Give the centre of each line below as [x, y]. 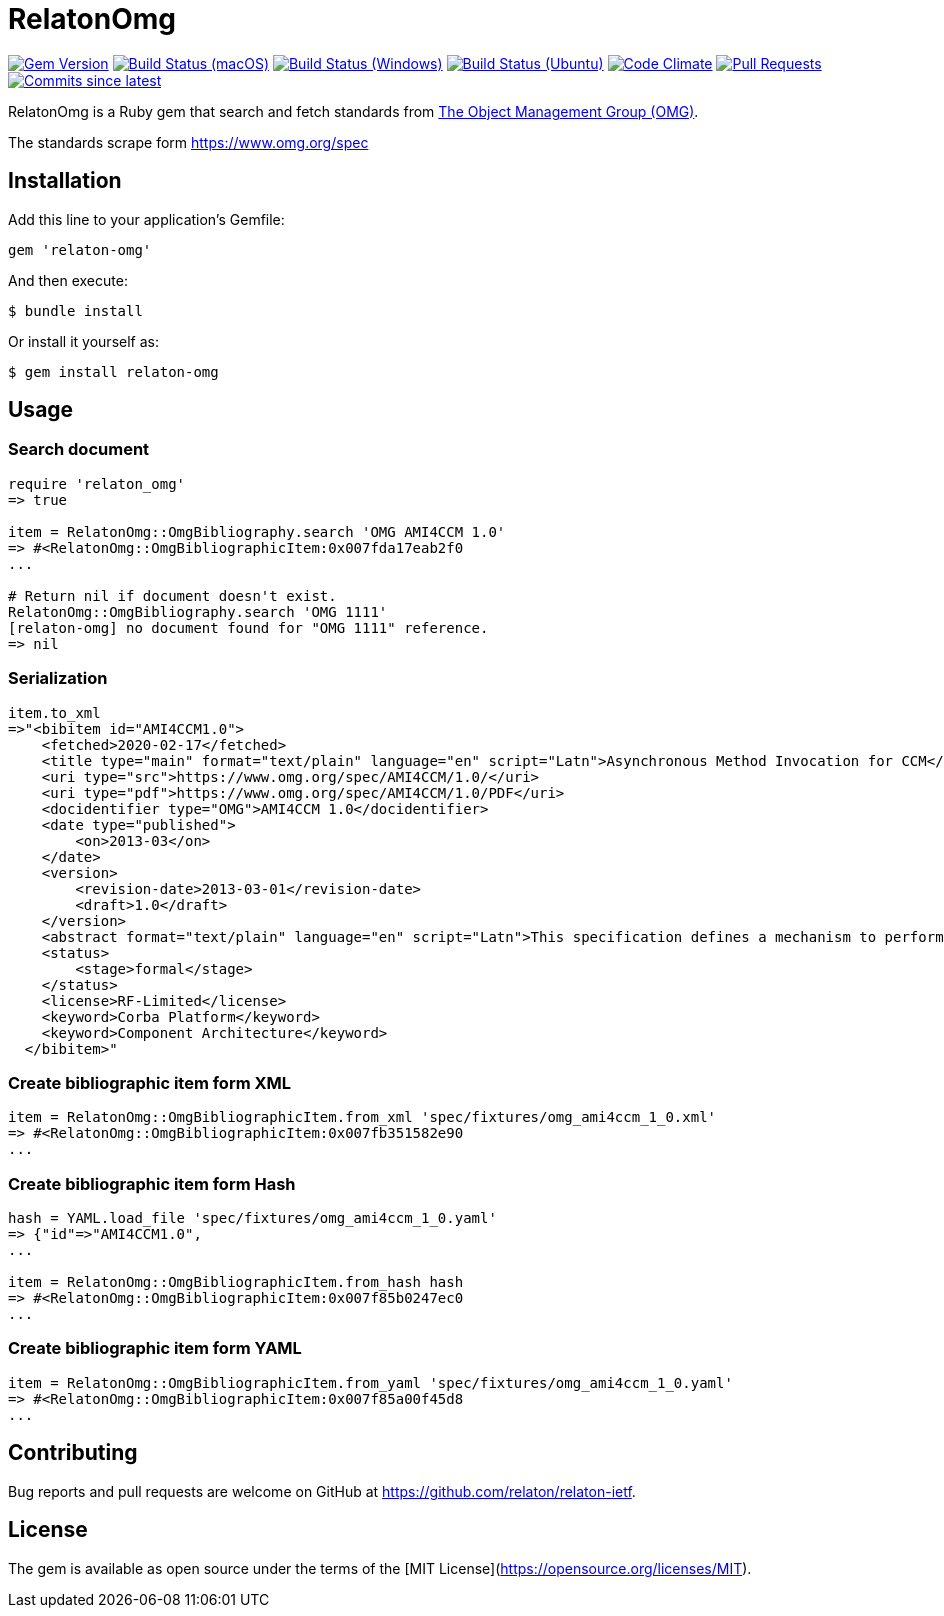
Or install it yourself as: [83, 341]
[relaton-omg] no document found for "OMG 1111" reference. [248, 627]
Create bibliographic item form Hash [152, 1183]
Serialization [58, 678]
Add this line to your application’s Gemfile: [146, 219]
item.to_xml [54, 712]
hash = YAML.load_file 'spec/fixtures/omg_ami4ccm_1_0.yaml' [252, 1218]
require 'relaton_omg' [97, 483]
